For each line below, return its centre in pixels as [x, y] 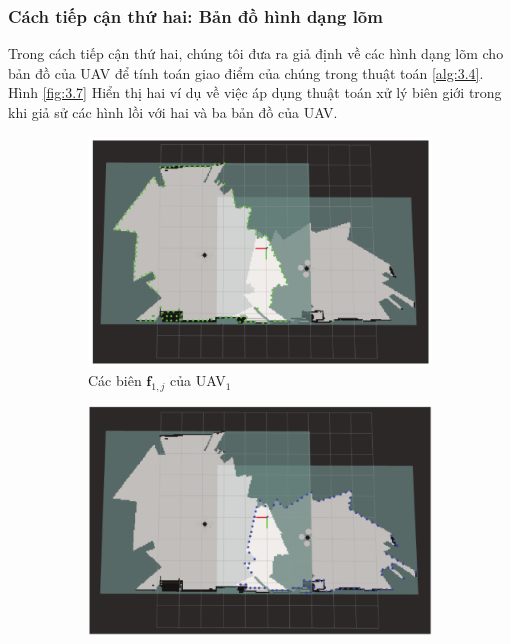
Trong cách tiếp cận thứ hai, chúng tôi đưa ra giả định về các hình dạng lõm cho [256, 53]
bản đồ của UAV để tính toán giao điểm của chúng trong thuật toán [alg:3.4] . [246, 72]
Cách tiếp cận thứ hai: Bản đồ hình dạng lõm [195, 15]
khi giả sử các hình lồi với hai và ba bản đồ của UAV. [173, 112]
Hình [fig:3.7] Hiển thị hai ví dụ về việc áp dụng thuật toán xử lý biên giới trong [255, 92]
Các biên [115, 380]
